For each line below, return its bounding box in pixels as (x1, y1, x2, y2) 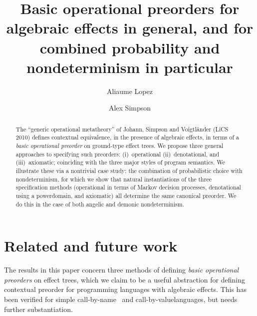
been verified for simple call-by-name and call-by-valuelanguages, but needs (4, 293, 238, 304)
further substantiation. (4, 303, 73, 314)
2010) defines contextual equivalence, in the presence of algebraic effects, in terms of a (15, 133, 239, 141)
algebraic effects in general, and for (6, 17, 254, 38)
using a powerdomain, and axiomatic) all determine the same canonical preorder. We (15, 191, 237, 199)
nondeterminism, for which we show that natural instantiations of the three (15, 174, 212, 183)
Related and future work (4, 235, 178, 256)
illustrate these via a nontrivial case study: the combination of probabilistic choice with (15, 166, 243, 174)
